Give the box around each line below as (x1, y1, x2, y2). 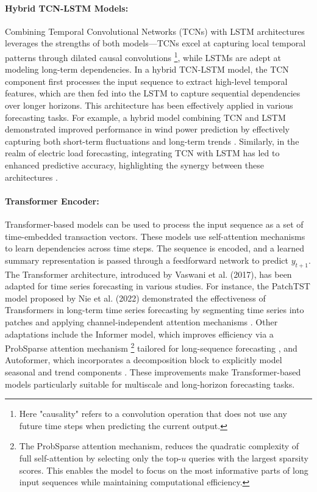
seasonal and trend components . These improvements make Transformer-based (5, 365, 301, 378)
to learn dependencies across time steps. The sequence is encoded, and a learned (5, 242, 304, 255)
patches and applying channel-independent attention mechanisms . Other (5, 315, 278, 328)
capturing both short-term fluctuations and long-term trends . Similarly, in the (5, 134, 299, 147)
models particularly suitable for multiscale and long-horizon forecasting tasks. (5, 377, 295, 390)
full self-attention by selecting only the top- (19, 451, 182, 464)
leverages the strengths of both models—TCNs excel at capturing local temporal (5, 37, 306, 49)
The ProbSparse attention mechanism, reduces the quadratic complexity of (19, 440, 299, 452)
